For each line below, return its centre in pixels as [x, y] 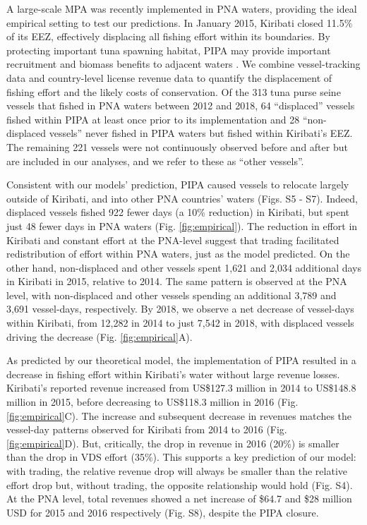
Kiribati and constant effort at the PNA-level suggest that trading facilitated [173, 240]
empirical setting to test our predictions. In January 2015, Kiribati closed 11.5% [180, 22]
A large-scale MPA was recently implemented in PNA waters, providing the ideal [182, 8]
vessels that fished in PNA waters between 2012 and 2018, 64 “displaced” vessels [181, 105]
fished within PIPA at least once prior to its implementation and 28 [153, 119]
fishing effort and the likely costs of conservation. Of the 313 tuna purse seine [174, 91]
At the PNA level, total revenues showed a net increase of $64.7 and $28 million [179, 499]
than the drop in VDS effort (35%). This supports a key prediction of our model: [181, 457]
